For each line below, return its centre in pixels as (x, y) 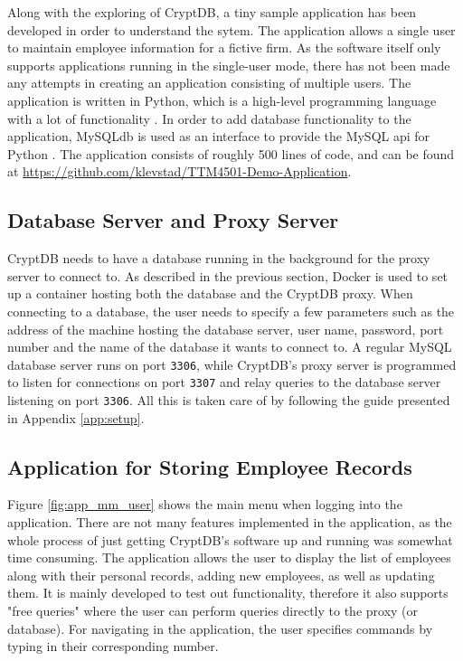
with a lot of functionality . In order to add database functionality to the (209, 118)
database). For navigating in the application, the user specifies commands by (220, 628)
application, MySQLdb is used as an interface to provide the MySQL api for (219, 136)
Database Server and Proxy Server (173, 220)
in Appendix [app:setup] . (76, 417)
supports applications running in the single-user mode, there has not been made (229, 65)
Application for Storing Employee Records (210, 466)
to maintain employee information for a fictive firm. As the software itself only (224, 47)
